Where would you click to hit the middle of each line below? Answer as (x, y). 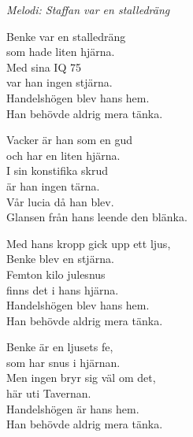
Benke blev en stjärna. (60, 259)
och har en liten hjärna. (63, 155)
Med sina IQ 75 (44, 67)
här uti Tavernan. (49, 393)
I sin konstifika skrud (58, 170)
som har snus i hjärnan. (63, 362)
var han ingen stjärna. (59, 82)
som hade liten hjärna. (61, 52)
